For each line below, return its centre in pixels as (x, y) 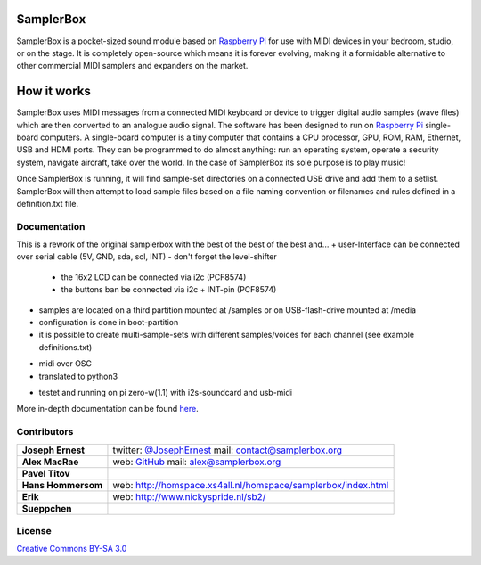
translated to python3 (78, 376)
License (34, 530)
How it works (53, 91)
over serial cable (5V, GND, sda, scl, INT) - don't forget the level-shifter (147, 257)
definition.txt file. (48, 203)
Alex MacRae (50, 462)
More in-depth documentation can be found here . (108, 409)
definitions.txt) (65, 347)
